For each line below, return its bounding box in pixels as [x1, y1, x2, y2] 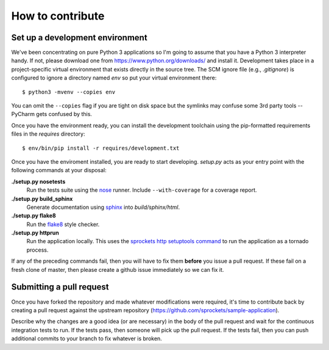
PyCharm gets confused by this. [11, 111, 93, 118]
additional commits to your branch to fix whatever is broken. [11, 335, 163, 342]
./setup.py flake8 [11, 212, 56, 219]
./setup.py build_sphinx [11, 195, 73, 202]
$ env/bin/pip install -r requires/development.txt [22, 144, 180, 151]
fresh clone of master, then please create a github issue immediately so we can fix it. [11, 266, 224, 273]
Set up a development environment [11, 32, 147, 43]
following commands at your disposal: [11, 167, 107, 174]
